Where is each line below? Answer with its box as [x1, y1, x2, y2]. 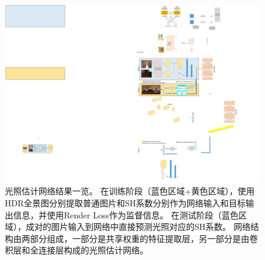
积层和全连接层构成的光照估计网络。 [5, 244, 148, 256]
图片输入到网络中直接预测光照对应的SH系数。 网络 [51, 220, 251, 233]
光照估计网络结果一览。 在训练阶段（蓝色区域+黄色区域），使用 [5, 185, 255, 197]
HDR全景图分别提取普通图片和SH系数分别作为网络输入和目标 [5, 197, 246, 209]
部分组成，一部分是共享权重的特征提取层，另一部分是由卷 [30, 232, 258, 244]
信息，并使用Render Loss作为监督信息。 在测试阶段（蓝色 [13, 208, 238, 221]
